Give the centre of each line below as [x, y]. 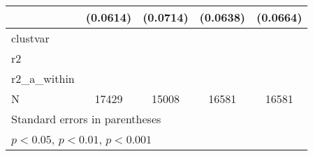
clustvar [30, 38]
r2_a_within [43, 78]
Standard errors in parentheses [86, 119]
